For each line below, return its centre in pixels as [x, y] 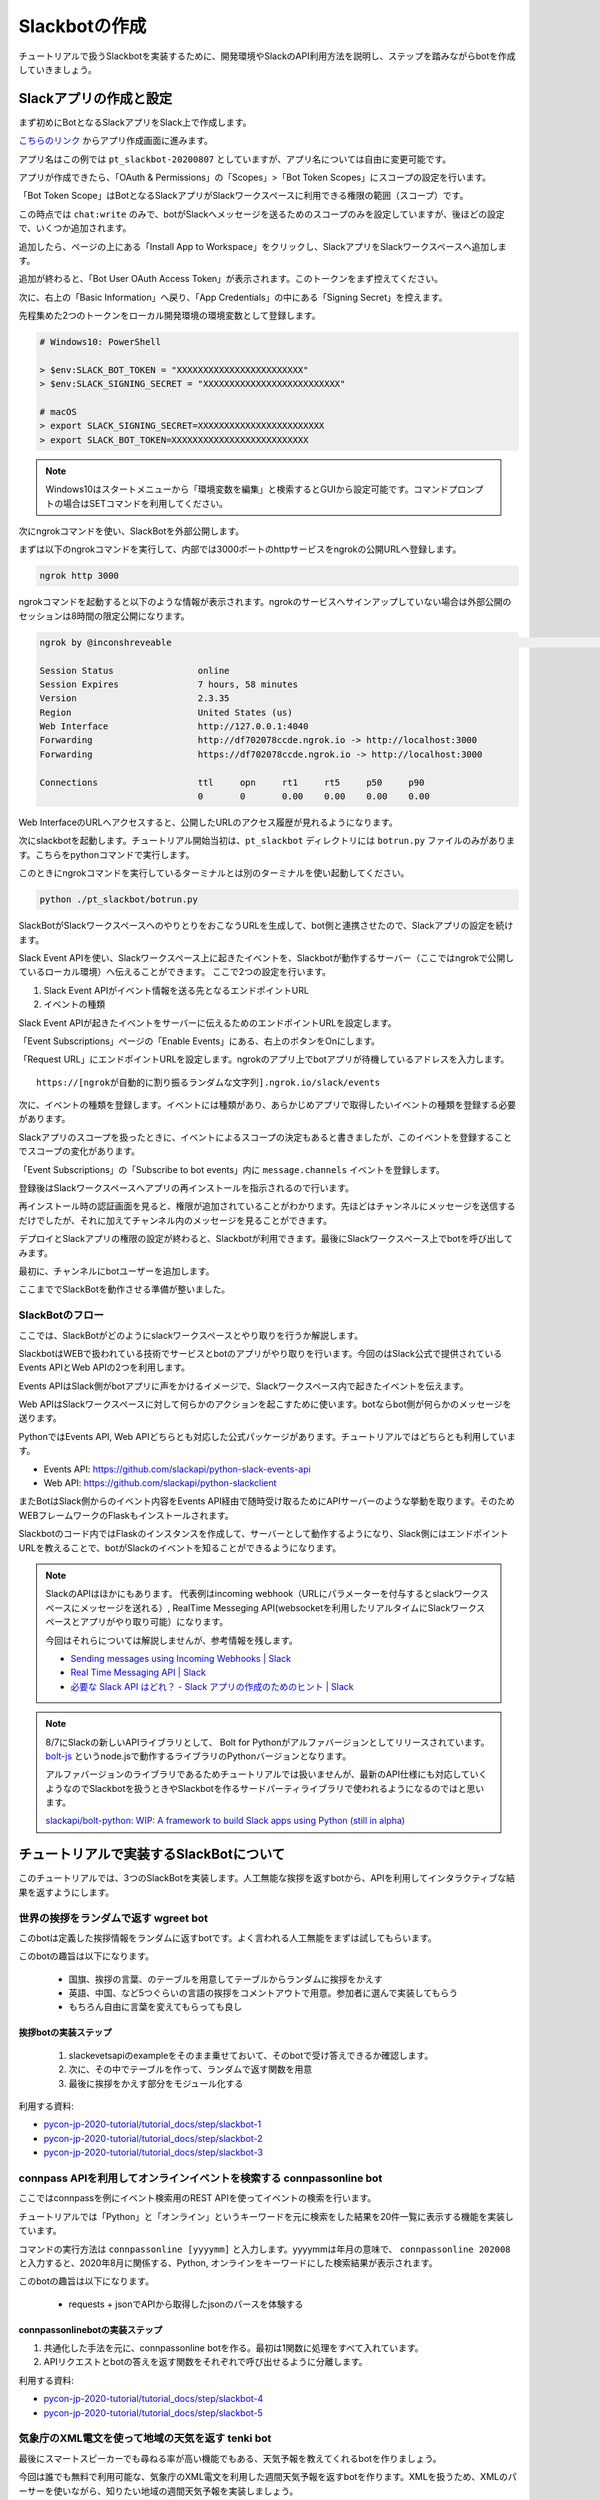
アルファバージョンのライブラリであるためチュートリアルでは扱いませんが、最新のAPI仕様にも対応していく [266, 1774]
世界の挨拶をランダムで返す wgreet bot [113, 1918]
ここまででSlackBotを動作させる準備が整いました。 [124, 1289]
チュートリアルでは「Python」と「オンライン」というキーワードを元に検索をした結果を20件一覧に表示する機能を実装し [266, 2216]
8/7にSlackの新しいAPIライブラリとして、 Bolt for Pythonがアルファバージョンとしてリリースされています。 [267, 1742]
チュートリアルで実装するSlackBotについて [151, 1854]
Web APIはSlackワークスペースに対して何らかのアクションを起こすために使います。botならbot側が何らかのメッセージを [265, 1404]
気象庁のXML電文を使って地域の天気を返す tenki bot [145, 2438]
